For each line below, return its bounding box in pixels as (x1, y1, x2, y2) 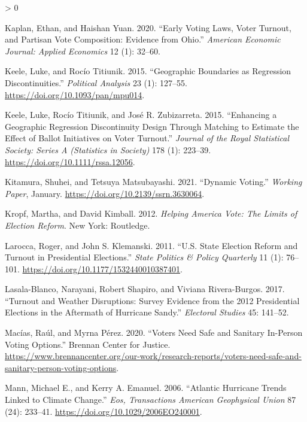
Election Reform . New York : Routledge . (5, 218, 150, 231)
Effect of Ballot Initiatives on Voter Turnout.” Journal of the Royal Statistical (5, 132, 290, 144)
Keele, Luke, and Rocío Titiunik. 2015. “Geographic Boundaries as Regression (5, 65, 291, 77)
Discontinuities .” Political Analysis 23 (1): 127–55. (5, 76, 187, 89)
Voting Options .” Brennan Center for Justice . (5, 338, 171, 350)
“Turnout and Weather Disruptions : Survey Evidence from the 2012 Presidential (5, 294, 300, 306)
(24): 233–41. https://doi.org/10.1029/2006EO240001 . (5, 405, 202, 417)
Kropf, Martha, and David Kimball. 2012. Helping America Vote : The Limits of (5, 207, 297, 220)
